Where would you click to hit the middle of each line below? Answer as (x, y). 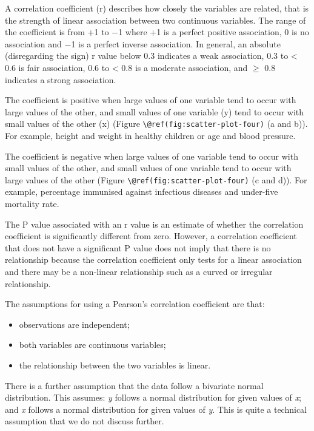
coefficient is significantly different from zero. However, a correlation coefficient (151, 236)
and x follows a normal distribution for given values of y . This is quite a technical (156, 409)
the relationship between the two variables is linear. (115, 365)
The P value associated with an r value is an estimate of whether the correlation (154, 224)
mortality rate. (32, 204)
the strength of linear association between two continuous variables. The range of (155, 20)
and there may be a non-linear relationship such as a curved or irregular (139, 271)
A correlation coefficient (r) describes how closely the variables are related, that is (157, 8)
